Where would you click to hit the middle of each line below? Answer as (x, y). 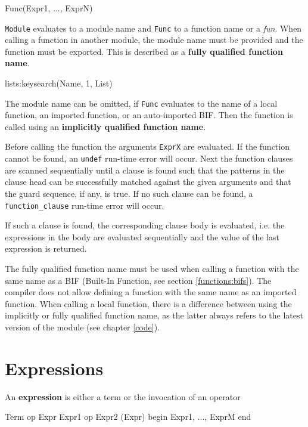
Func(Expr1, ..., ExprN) (49, 8)
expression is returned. (46, 248)
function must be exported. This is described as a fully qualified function (144, 51)
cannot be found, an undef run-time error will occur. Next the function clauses (149, 158)
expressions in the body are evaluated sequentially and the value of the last (142, 236)
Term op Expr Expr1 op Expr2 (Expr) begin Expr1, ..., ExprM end (128, 417)
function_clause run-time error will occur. (85, 205)
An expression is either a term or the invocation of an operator (123, 396)
